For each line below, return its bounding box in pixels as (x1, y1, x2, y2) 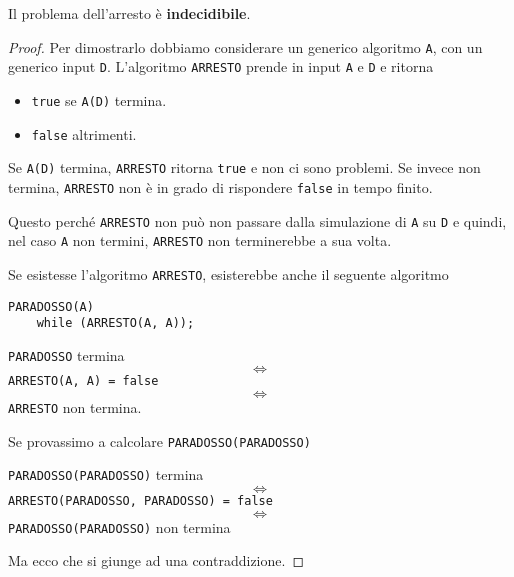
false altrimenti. (31, 123, 137, 144)
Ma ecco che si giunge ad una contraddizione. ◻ (8, 550, 305, 571)
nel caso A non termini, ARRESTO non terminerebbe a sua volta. (8, 230, 392, 251)
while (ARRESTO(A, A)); (36, 316, 195, 331)
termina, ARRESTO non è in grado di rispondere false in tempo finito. (8, 176, 433, 197)
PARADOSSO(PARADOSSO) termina (8, 464, 204, 485)
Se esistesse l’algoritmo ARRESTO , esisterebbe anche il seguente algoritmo (8, 263, 449, 284)
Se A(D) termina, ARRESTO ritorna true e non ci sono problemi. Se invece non (8, 157, 481, 178)
